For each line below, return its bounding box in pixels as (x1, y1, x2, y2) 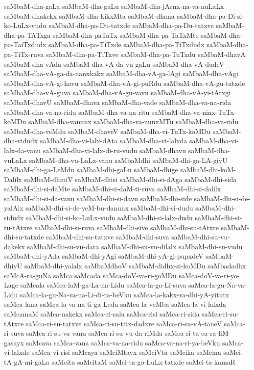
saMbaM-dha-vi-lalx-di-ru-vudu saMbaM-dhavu (43, 145, 186, 155)
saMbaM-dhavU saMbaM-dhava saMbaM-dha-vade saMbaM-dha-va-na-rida (4, 97, 231, 107)
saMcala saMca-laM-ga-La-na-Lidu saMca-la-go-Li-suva (20, 280, 186, 290)
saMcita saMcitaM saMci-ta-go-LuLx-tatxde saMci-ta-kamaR (51, 356, 236, 367)
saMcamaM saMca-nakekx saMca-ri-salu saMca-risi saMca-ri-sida (4, 309, 200, 318)
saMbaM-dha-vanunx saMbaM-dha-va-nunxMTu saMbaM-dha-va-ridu (28, 116, 239, 127)
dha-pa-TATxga (4, 29, 51, 40)
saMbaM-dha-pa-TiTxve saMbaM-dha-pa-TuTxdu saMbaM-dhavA (46, 49, 246, 59)
